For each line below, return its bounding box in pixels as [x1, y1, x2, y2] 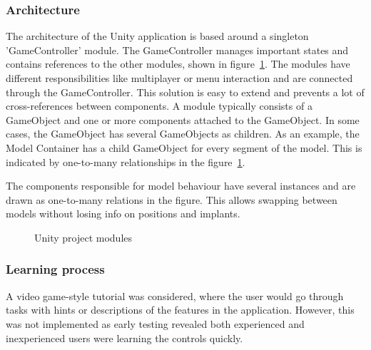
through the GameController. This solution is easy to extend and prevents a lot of [6, 84, 365, 99]
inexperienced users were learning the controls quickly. [6, 330, 243, 345]
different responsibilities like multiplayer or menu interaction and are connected [6, 71, 353, 85]
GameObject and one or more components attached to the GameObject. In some [6, 112, 360, 127]
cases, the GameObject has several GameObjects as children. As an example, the [6, 126, 360, 141]
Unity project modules [34, 230, 133, 245]
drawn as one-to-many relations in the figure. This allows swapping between [6, 192, 337, 207]
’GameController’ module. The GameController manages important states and [6, 42, 349, 57]
